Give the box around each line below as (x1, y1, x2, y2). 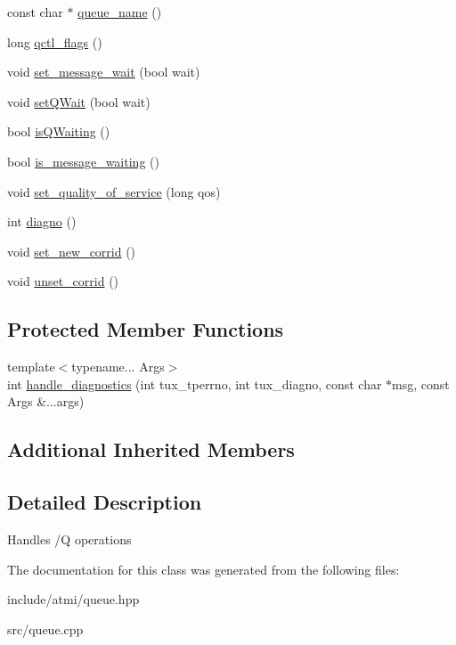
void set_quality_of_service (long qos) (7, 182, 221, 200)
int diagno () (7, 212, 77, 231)
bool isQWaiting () (7, 122, 110, 141)
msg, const (392, 374, 450, 393)
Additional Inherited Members (7, 436, 295, 463)
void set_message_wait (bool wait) (7, 62, 200, 81)
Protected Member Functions (7, 315, 284, 343)
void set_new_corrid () (7, 241, 136, 260)
